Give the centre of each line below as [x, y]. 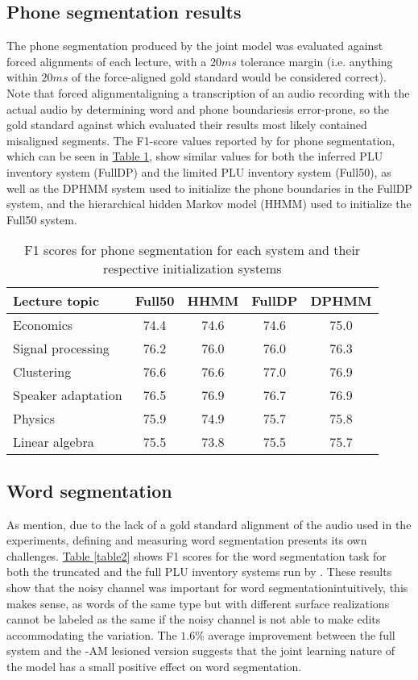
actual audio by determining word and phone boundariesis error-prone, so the [198, 108]
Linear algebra [54, 442]
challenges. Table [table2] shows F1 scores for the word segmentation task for [197, 555]
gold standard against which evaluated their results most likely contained [187, 125]
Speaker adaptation [68, 395]
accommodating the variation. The [92, 634]
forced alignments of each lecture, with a [107, 61]
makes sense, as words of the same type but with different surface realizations [198, 603]
